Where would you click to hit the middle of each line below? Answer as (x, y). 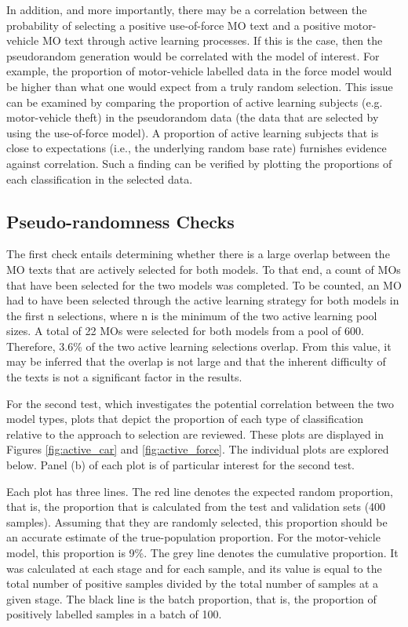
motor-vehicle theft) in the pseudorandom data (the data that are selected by (193, 117)
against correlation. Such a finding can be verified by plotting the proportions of (199, 163)
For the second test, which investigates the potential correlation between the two (200, 403)
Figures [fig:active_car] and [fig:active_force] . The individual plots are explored (198, 449)
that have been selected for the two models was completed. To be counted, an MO (204, 284)
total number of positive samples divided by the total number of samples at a (193, 583)
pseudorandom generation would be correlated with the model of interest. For (193, 55)
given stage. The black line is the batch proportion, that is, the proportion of (191, 598)
